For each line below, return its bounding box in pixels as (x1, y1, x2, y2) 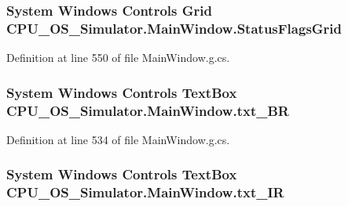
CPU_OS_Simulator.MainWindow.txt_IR (6, 183, 284, 202)
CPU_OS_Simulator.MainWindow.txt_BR (6, 100, 289, 120)
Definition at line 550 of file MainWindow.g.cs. (6, 49, 230, 66)
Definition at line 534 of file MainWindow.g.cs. (6, 131, 230, 147)
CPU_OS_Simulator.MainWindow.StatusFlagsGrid (6, 18, 343, 38)
